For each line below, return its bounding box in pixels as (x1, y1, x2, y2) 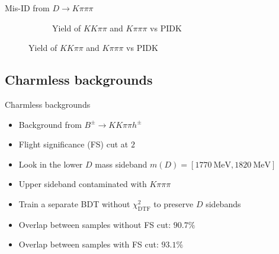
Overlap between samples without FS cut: (18, 218, 171, 230)
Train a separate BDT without (18, 197, 130, 210)
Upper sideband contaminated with (18, 178, 147, 190)
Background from (18, 118, 82, 130)
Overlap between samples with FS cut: (18, 238, 159, 250)
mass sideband (95, 157, 147, 170)
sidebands (206, 197, 241, 210)
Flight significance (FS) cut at (18, 138, 129, 150)
